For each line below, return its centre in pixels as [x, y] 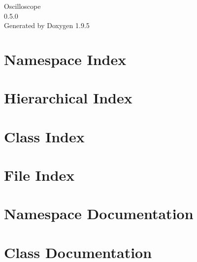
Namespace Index [65, 59]
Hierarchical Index [68, 98]
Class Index [44, 136]
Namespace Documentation [99, 213]
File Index [39, 175]
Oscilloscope [22, 6]
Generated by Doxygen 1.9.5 [47, 25]
